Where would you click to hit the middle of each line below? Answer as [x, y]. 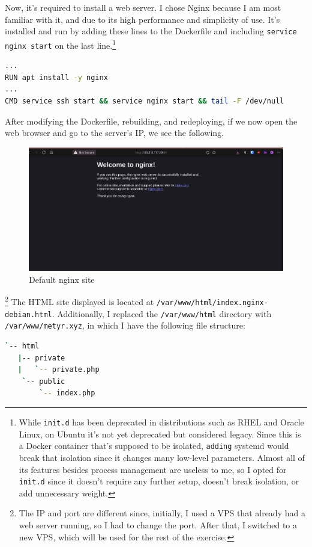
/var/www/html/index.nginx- [212, 303]
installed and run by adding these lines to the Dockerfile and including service [151, 31]
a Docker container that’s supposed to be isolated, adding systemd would [154, 446]
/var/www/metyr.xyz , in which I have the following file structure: [125, 325]
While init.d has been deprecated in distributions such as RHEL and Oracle [161, 422]
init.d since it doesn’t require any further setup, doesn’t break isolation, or [159, 481]
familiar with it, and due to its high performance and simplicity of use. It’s [142, 19]
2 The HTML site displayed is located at [79, 301]
